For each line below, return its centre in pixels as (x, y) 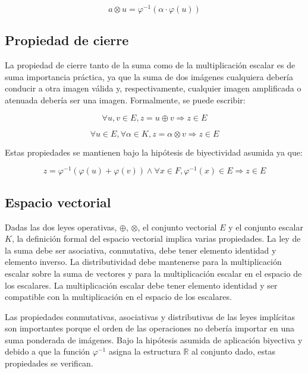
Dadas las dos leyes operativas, (61, 227)
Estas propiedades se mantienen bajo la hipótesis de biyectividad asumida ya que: (154, 152)
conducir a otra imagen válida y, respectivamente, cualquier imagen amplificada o (153, 88)
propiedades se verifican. (49, 363)
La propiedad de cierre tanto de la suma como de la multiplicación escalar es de (150, 65)
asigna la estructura (144, 351)
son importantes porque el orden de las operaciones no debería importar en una (150, 328)
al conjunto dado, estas (233, 351)
